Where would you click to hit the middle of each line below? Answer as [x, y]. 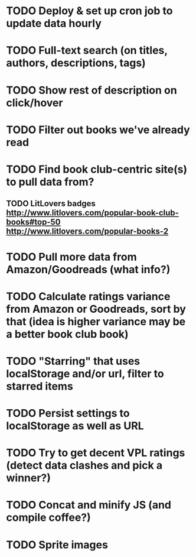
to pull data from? [50, 182]
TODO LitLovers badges [51, 204]
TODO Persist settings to [68, 414]
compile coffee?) [49, 518]
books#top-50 [33, 222]
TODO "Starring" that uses [73, 361]
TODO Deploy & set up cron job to [89, 11]
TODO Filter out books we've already [98, 130]
